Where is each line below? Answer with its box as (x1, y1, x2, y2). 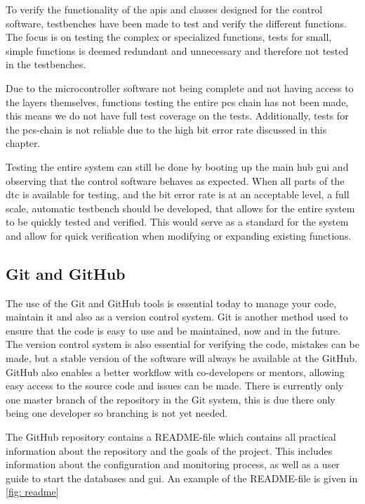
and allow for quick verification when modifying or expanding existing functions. (6, 228, 352, 243)
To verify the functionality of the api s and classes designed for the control (6, 2, 323, 16)
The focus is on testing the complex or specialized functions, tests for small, (6, 30, 332, 44)
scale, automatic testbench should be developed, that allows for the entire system (6, 200, 355, 215)
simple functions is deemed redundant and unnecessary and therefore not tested (6, 43, 349, 58)
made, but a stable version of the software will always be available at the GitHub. (6, 351, 357, 366)
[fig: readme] (6, 484, 59, 499)
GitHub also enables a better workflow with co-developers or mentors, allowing (6, 364, 345, 379)
